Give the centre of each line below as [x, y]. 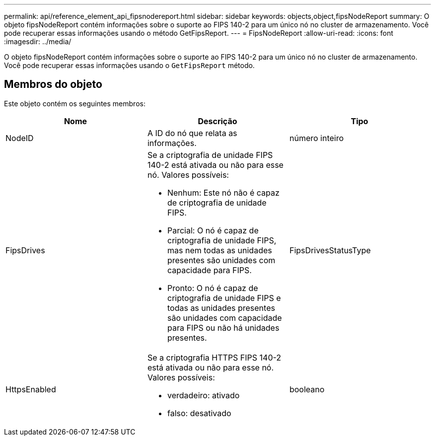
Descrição [217, 121]
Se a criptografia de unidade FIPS [210, 155]
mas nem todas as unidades [219, 250]
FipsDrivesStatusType [330, 250]
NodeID [20, 138]
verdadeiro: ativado [203, 395]
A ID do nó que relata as [192, 133]
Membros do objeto [53, 84]
